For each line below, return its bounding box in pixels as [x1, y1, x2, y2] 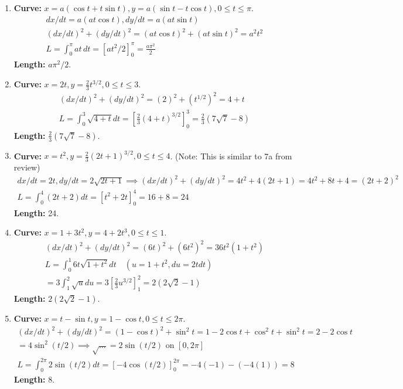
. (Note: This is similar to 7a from [170, 149, 292, 162]
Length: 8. [13, 373, 55, 385]
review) [13, 161, 40, 173]
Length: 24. [13, 206, 59, 219]
